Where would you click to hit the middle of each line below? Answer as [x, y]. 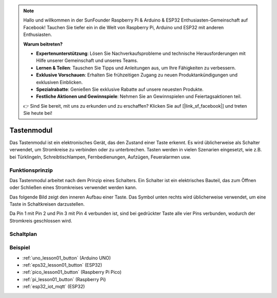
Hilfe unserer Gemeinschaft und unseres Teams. [87, 61]
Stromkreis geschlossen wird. [41, 221]
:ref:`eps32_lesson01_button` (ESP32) [62, 265]
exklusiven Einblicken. [60, 82]
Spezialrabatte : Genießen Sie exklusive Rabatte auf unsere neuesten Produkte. [120, 89]
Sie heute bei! [38, 113]
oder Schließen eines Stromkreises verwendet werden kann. [73, 188]
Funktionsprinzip [31, 170]
